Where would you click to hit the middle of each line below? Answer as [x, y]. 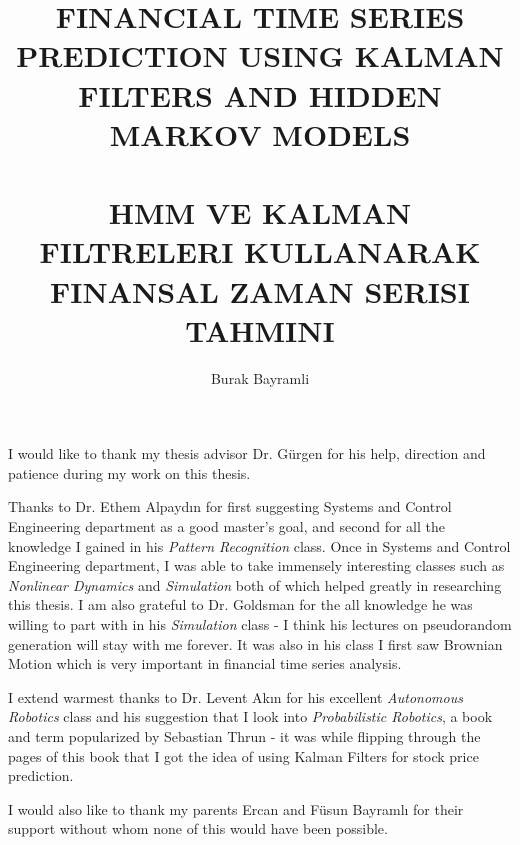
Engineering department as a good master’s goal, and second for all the [226, 526]
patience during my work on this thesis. [129, 472]
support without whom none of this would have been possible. [198, 828]
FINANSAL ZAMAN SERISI [260, 290]
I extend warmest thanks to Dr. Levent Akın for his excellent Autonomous [235, 696]
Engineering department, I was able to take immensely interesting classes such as [256, 565]
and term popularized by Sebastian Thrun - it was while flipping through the [244, 735]
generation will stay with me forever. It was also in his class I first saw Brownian [255, 643]
